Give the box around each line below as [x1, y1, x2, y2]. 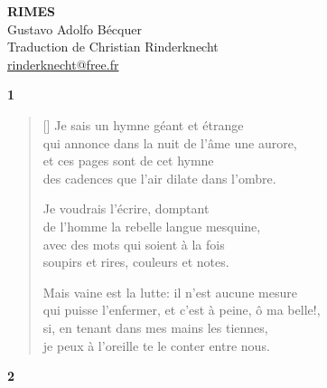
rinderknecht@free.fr [7, 54, 119, 73]
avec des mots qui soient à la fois [42, 234, 225, 253]
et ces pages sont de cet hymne [42, 151, 214, 170]
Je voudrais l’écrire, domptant [42, 199, 210, 218]
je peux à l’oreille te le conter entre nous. [42, 336, 270, 355]
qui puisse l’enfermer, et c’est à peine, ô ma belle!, [42, 300, 321, 319]
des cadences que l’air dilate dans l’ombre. [42, 168, 276, 187]
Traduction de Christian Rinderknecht [7, 37, 219, 56]
